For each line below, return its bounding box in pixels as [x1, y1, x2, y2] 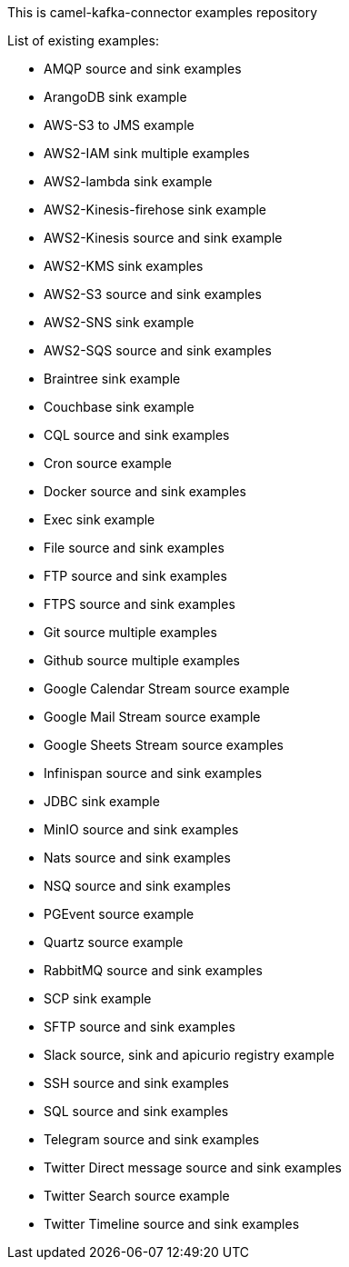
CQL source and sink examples [44, 427, 230, 443]
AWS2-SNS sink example [44, 314, 194, 330]
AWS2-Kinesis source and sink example [44, 230, 283, 245]
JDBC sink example [44, 793, 160, 809]
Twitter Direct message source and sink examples [44, 1160, 343, 1175]
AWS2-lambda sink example [44, 174, 213, 189]
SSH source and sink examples [44, 1075, 229, 1091]
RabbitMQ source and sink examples [44, 963, 263, 978]
